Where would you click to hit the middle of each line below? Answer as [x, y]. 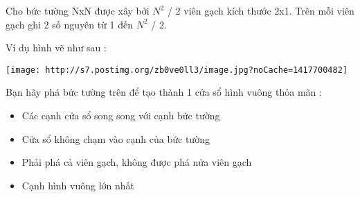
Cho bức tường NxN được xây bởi [78, 10]
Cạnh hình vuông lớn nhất [78, 185]
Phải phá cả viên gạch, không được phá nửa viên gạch [137, 162]
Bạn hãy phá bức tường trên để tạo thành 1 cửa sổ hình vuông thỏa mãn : [164, 92]
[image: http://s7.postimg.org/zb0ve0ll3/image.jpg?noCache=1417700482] [177, 70]
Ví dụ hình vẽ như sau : [56, 48]
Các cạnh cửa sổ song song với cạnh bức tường [121, 115]
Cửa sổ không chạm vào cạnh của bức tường [116, 138]
